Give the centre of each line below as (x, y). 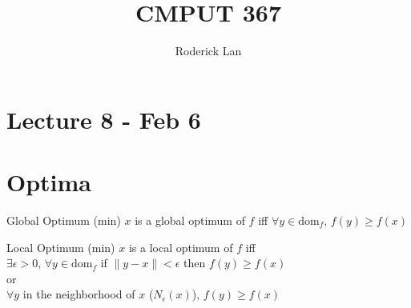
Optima (49, 182)
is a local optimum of (181, 247)
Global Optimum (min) (64, 220)
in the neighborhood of (79, 294)
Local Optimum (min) (61, 247)
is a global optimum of (190, 220)
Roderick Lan (208, 51)
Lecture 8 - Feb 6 (104, 119)
